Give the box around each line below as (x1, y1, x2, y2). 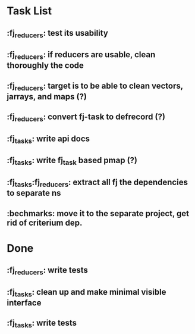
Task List (7, 4, 52, 18)
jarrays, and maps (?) (7, 91, 87, 102)
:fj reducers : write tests (7, 265, 89, 277)
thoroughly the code (7, 61, 84, 71)
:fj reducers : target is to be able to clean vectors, (7, 80, 183, 92)
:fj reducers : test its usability (7, 28, 109, 39)
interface (7, 298, 42, 308)
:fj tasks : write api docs (7, 133, 90, 145)
